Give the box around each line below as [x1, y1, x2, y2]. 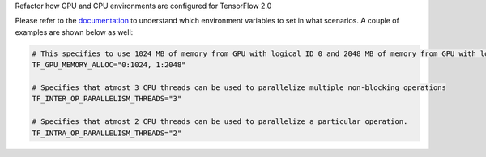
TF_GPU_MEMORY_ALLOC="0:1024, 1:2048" [32, 61, 186, 70]
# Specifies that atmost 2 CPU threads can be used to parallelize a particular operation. [32, 117, 408, 126]
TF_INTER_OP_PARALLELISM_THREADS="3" [32, 94, 182, 104]
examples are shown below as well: [15, 27, 134, 36]
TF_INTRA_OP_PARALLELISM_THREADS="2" [32, 128, 182, 138]
